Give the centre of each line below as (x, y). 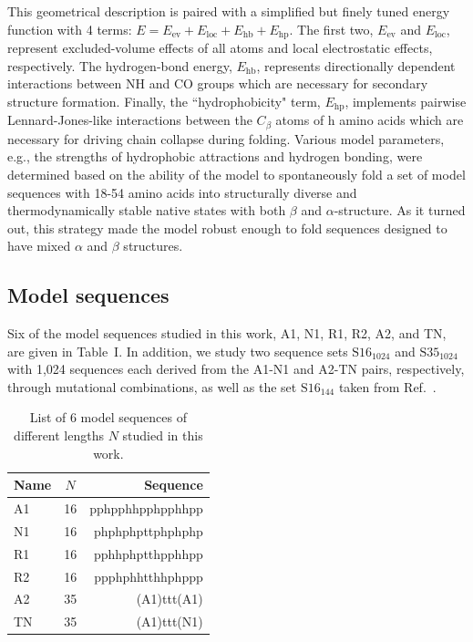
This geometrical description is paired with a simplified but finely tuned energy (229, 11)
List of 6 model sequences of (108, 417)
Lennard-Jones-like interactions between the (130, 120)
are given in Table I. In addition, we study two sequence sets (178, 351)
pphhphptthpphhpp (148, 553)
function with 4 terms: (70, 29)
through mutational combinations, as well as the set (152, 386)
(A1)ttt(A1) (170, 599)
